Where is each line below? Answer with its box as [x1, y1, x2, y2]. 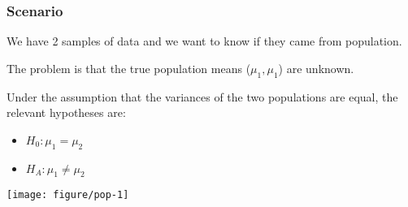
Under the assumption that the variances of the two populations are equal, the [7, 88, 398, 105]
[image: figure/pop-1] [7, 189, 129, 201]
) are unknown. [278, 59, 354, 76]
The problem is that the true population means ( [7, 59, 251, 76]
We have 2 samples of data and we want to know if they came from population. [7, 32, 402, 50]
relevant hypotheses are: [7, 104, 126, 121]
